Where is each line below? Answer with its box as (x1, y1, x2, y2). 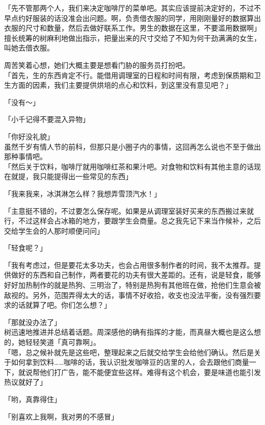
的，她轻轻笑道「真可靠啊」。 (4, 337, 100, 347)
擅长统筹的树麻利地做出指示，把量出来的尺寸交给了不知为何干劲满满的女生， (4, 32, 261, 43)
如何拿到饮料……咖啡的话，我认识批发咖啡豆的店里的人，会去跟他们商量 (11, 357, 249, 367)
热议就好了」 (4, 377, 47, 387)
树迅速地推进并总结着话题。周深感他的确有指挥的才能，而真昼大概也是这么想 (4, 327, 261, 337)
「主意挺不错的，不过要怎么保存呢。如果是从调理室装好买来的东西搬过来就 (4, 205, 254, 216)
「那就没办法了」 (4, 316, 61, 327)
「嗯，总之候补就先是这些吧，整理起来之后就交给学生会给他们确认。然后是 (4, 346, 254, 357)
